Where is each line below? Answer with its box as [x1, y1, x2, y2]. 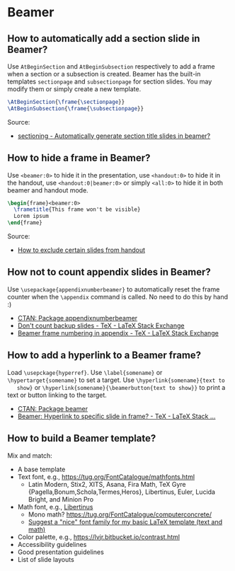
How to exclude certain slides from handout [17, 246, 146, 255]
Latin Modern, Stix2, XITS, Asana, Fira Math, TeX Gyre [28, 480, 186, 488]
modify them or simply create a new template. [7, 85, 142, 93]
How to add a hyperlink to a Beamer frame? [7, 350, 202, 362]
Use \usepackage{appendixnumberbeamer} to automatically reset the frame [7, 284, 220, 294]
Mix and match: [7, 451, 53, 460]
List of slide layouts [17, 555, 74, 563]
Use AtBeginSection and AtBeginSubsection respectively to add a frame [7, 62, 215, 71]
